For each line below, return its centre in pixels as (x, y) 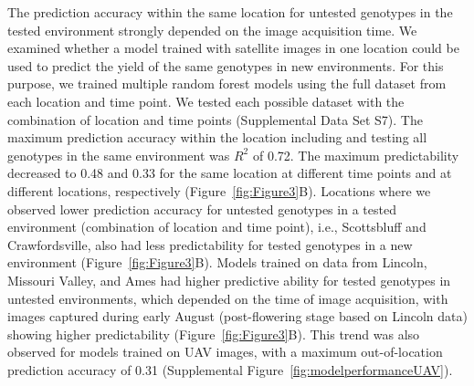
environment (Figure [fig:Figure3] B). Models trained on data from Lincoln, (217, 262)
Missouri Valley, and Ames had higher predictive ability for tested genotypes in (229, 280)
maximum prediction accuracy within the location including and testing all (217, 137)
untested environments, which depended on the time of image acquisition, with (228, 298)
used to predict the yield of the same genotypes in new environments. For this (226, 65)
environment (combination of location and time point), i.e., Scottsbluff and (217, 227)
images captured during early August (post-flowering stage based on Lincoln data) (237, 316)
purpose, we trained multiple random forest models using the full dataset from (227, 83)
